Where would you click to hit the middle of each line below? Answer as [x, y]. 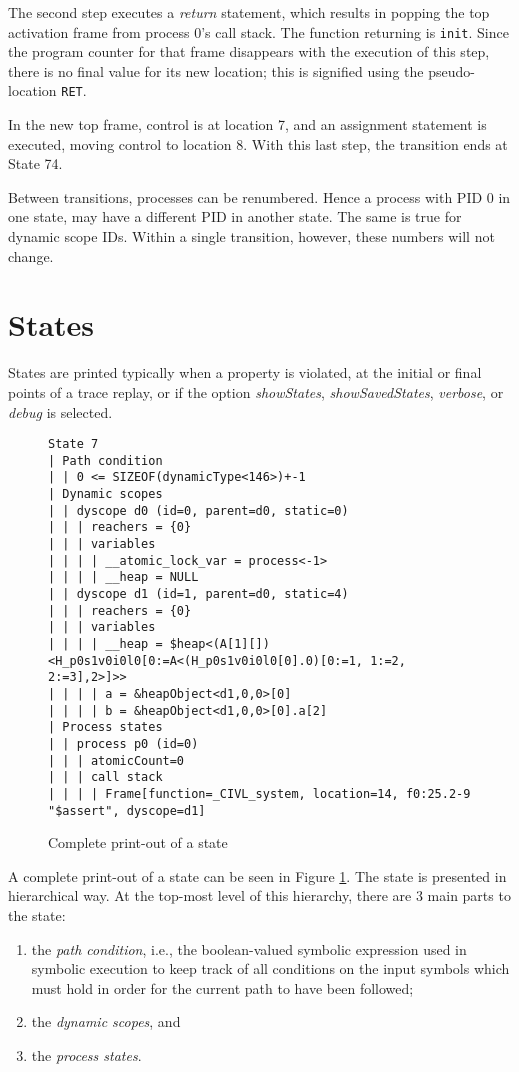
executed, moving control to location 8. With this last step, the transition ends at [258, 143]
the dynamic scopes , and [106, 1021]
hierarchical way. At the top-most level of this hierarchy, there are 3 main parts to [259, 895]
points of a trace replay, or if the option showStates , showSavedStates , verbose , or [256, 391]
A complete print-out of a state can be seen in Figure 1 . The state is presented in [257, 875]
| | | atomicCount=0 [116, 760]
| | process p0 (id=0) [123, 743]
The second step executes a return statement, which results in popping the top [249, 12]
